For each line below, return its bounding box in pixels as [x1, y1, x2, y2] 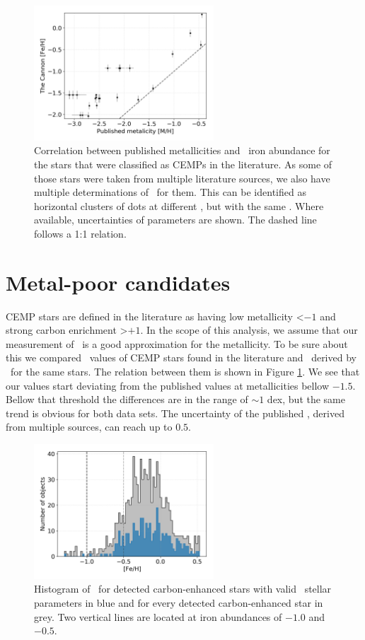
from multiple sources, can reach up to [6, 419, 173, 434]
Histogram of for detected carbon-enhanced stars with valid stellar [34, 581, 332, 596]
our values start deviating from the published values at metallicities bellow [6, 378, 330, 392]
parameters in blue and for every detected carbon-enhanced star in [34, 595, 323, 610]
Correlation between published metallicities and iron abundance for [34, 143, 330, 158]
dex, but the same [267, 392, 345, 407]
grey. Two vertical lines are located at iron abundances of [34, 609, 282, 624]
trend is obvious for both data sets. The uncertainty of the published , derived [6, 405, 344, 420]
